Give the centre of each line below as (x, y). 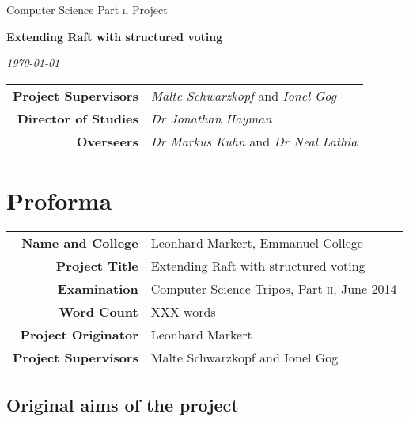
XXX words (183, 311)
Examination (98, 288)
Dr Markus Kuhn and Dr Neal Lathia (254, 141)
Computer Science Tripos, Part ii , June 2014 (274, 288)
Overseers (107, 141)
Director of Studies (78, 118)
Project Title (97, 265)
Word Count (98, 311)
